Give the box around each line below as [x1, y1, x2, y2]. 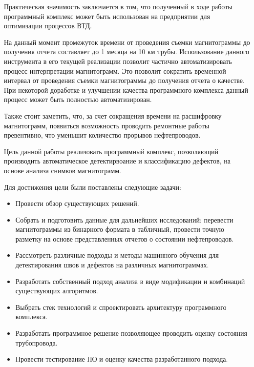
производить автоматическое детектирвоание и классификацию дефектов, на [4, 156, 231, 166]
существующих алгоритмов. [15, 285, 98, 296]
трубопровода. [15, 337, 58, 347]
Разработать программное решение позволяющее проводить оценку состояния [15, 328, 247, 338]
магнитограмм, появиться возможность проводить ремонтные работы [4, 120, 210, 130]
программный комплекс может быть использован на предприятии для [4, 11, 210, 21]
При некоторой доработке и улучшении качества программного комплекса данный [4, 84, 248, 95]
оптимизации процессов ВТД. [4, 20, 92, 31]
